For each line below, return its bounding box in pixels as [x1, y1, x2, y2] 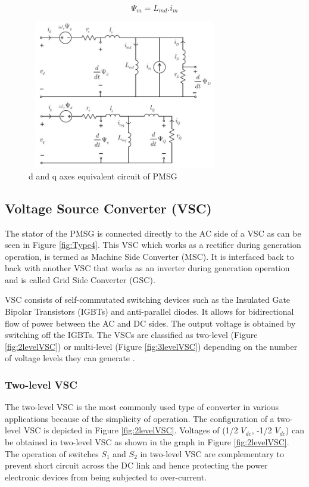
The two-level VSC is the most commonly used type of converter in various [5, 401, 279, 413]
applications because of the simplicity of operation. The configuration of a [5, 412, 274, 424]
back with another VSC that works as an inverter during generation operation [5, 262, 290, 274]
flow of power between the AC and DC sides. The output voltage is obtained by [5, 317, 296, 329]
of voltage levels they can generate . [5, 352, 135, 364]
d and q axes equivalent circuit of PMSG [29, 169, 177, 182]
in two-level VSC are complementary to [140, 447, 285, 460]
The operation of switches [5, 447, 99, 460]
